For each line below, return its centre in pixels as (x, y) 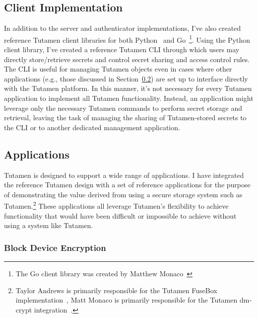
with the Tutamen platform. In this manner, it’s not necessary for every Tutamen (128, 88)
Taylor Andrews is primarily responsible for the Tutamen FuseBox (116, 290)
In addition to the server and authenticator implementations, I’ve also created (123, 28)
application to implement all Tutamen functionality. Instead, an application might (129, 98)
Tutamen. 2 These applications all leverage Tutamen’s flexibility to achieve (116, 205)
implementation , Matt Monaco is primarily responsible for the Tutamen (127, 300)
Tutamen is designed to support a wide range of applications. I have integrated (124, 175)
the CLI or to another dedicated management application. (92, 127)
